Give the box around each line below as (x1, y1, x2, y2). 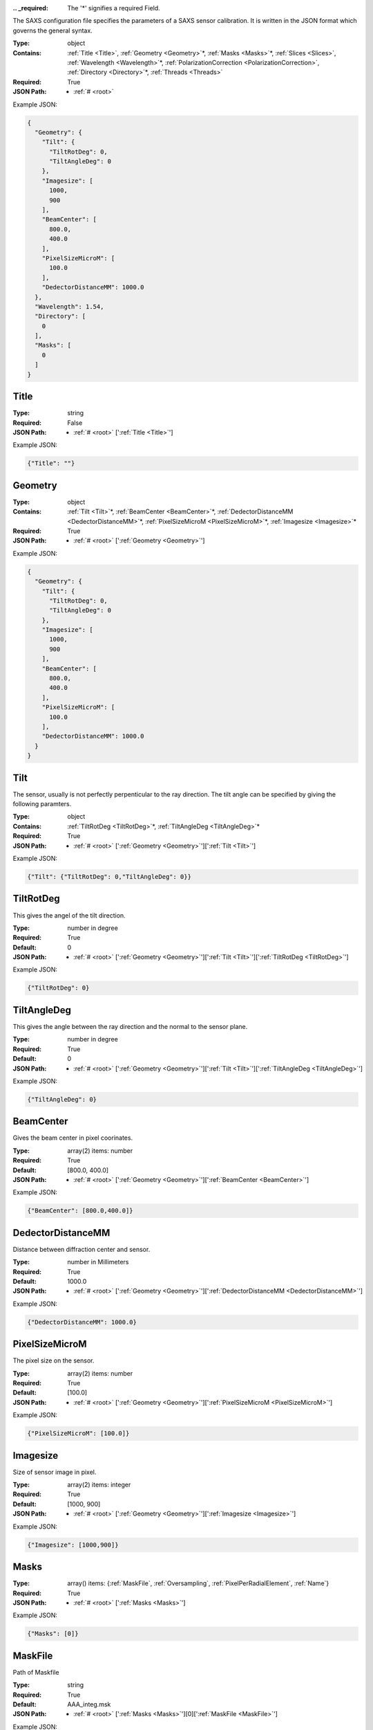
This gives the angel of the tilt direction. (12, 911, 126, 920)
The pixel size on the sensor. (12, 1356, 95, 1365)
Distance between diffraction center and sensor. (12, 1245, 151, 1253)
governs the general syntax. (12, 26, 93, 35)
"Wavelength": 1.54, (35, 302, 104, 311)
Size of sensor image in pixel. (12, 1468, 97, 1476)
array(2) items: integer (67, 1481, 131, 1489)
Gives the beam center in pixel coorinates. (12, 1133, 133, 1142)
